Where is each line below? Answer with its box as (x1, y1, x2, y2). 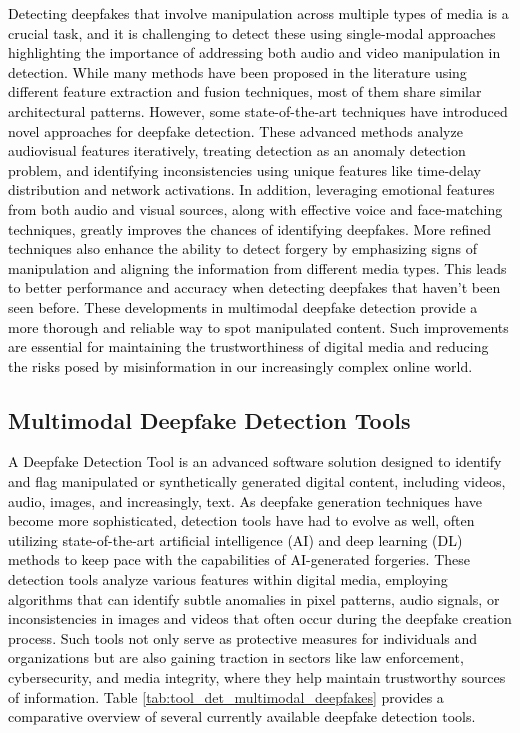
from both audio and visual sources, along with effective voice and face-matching (8, 198, 503, 219)
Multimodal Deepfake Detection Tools (8, 404, 411, 435)
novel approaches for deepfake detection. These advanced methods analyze (8, 120, 463, 141)
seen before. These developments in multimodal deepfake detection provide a (8, 296, 478, 317)
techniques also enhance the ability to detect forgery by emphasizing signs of (8, 238, 478, 259)
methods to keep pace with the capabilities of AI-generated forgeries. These (8, 549, 470, 570)
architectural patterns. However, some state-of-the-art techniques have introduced (8, 100, 508, 121)
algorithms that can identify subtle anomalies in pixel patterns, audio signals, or (8, 588, 500, 609)
